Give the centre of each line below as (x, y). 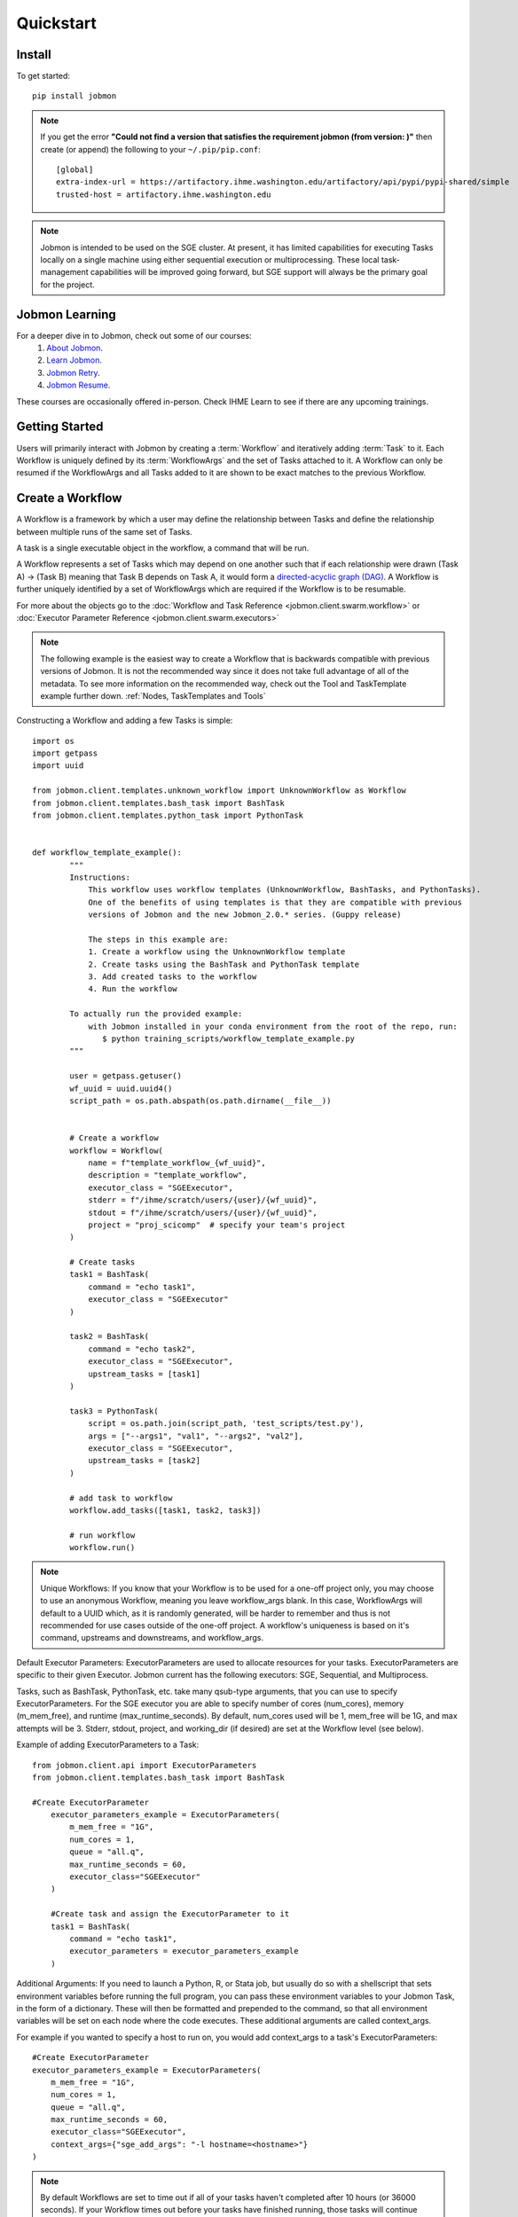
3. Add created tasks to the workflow (173, 977)
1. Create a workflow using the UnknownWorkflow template (217, 952)
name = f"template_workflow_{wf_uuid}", (177, 1163)
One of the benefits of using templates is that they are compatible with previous (275, 902)
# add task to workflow (121, 1498)
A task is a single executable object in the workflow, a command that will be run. (163, 548)
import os (53, 741)
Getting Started (60, 427)
